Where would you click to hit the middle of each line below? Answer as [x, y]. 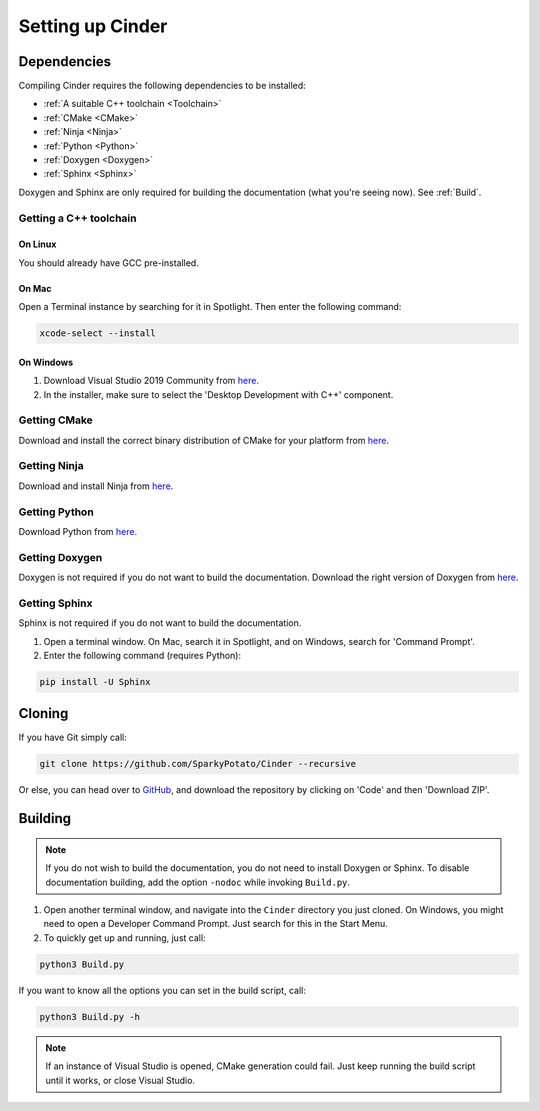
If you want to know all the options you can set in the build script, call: [162, 990]
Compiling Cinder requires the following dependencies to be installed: [162, 86]
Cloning [43, 713]
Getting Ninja [51, 466]
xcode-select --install [98, 333]
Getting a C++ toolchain [77, 218]
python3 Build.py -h [89, 1016]
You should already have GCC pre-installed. [108, 262]
